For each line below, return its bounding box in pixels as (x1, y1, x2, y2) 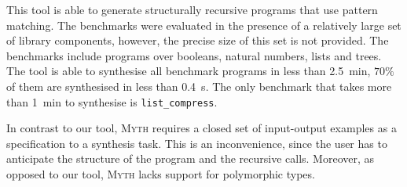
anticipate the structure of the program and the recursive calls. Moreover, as (6, 150, 375, 167)
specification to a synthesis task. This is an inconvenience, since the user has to (6, 135, 387, 151)
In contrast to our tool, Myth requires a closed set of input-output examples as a (6, 120, 397, 136)
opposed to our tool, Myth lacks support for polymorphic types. (6, 166, 315, 182)
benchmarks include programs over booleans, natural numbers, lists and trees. (6, 47, 382, 63)
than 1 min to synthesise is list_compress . (6, 93, 218, 110)
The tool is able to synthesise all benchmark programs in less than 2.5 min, (6, 63, 371, 79)
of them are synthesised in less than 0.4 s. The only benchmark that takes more (6, 77, 392, 94)
